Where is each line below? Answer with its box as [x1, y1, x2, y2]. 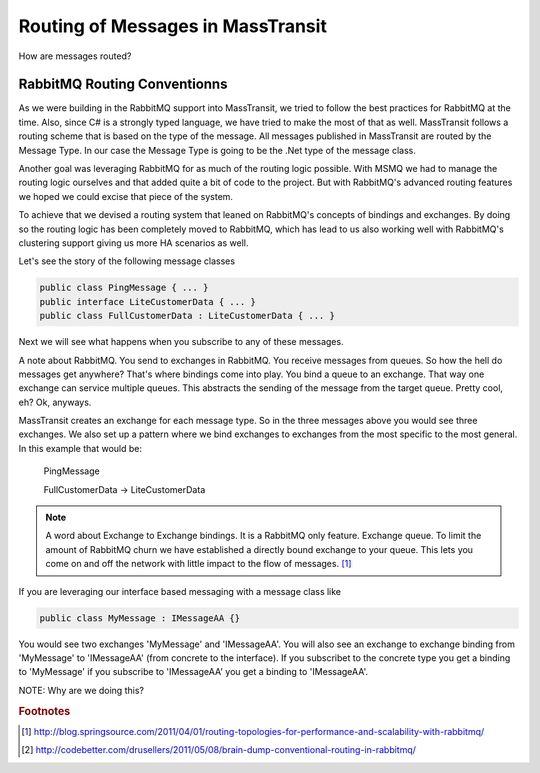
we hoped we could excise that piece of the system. [18, 190, 234, 202]
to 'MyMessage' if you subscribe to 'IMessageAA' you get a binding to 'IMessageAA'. [18, 666, 369, 678]
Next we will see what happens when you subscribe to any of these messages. [18, 336, 344, 348]
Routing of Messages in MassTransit [18, 15, 327, 37]
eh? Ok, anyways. [18, 396, 92, 408]
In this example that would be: [18, 442, 143, 454]
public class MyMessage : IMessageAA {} [39, 612, 240, 624]
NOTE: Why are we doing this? [18, 684, 145, 696]
